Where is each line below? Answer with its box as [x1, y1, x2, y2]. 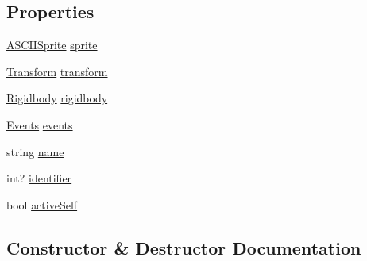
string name [6, 143, 64, 159]
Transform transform [6, 63, 108, 79]
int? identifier [6, 170, 72, 186]
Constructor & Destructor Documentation [6, 235, 361, 259]
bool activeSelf [6, 196, 78, 213]
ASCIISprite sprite [6, 36, 98, 53]
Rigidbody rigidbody [6, 90, 108, 106]
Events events [6, 116, 73, 132]
